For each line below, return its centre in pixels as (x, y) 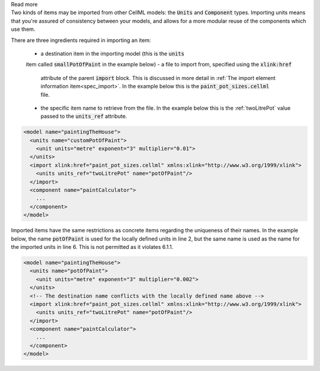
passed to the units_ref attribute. (84, 116)
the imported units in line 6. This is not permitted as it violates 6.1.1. (92, 247)
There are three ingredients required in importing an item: (81, 40)
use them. (23, 29)
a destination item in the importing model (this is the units (113, 53)
